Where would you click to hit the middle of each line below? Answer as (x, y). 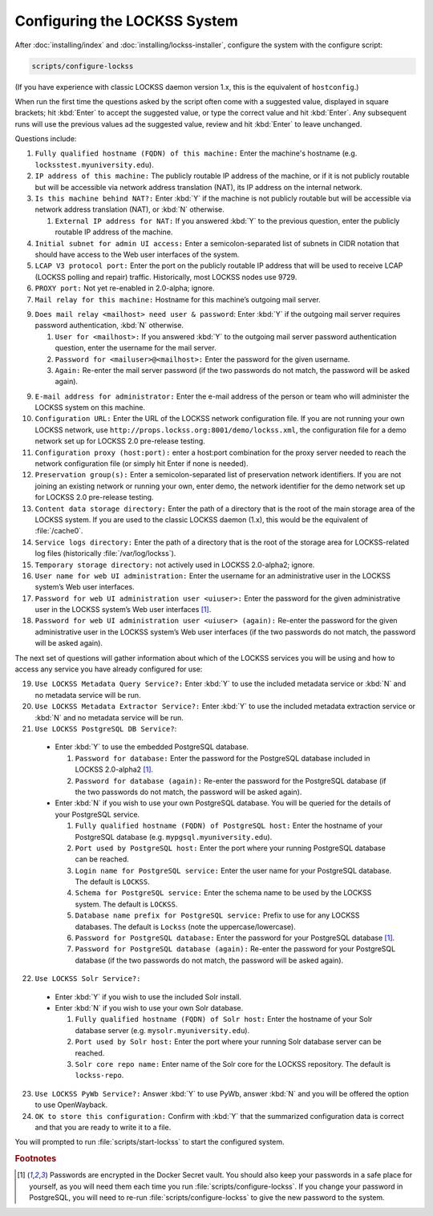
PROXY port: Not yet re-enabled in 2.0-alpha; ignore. (125, 288)
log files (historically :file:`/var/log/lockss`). (105, 553)
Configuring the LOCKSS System (126, 21)
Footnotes (36, 1159)
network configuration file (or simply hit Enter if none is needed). (142, 464)
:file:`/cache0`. (59, 531)
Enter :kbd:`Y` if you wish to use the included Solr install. (148, 997)
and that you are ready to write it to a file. (103, 1127)
